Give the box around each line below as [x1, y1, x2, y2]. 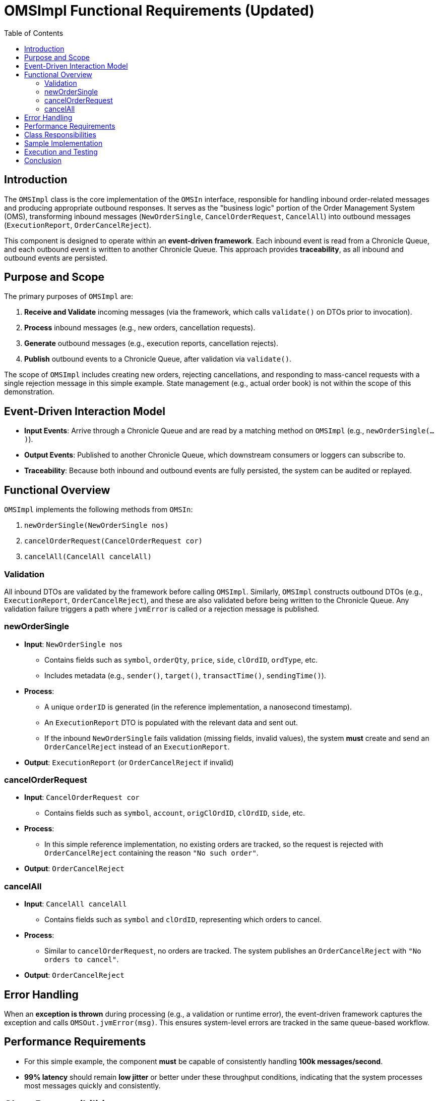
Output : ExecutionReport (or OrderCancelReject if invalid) [24, 758, 234, 767]
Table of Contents [4, 28, 64, 37]
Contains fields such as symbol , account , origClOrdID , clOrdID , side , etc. [44, 809, 305, 818]
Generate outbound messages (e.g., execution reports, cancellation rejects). [24, 339, 278, 348]
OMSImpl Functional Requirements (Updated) [4, 2, 315, 19]
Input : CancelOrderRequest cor [24, 793, 140, 802]
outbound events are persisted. [4, 253, 108, 262]
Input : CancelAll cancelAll [24, 899, 127, 909]
